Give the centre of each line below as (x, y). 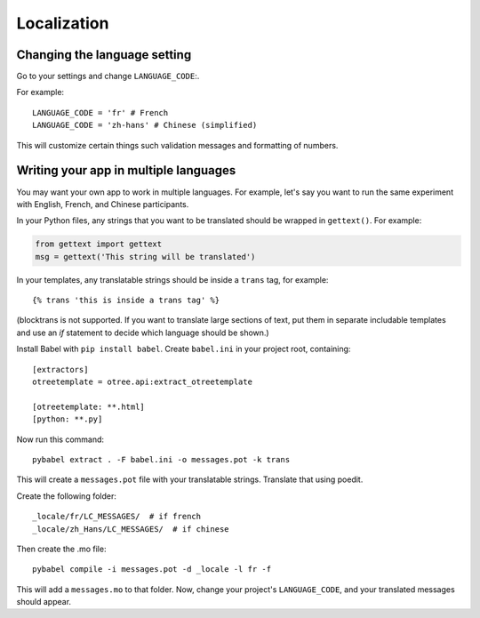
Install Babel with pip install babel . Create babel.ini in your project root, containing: (184, 349)
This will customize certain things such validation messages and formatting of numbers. (177, 145)
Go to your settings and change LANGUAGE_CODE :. (108, 76)
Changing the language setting (104, 55)
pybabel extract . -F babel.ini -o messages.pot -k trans (161, 459)
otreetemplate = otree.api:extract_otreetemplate (143, 382)
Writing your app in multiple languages (126, 170)
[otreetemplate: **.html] (89, 406)
